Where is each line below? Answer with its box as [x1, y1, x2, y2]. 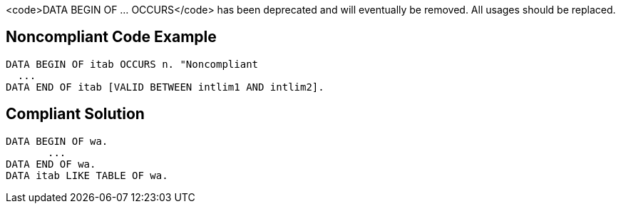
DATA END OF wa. [6, 158, 96, 170]
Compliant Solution [6, 105, 145, 123]
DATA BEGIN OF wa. [6, 135, 108, 147]
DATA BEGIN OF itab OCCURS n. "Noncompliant [6, 58, 259, 70]
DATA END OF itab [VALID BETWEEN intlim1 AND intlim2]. [6, 81, 324, 93]
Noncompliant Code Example [6, 28, 217, 46]
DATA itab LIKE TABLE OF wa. [6, 169, 168, 181]
